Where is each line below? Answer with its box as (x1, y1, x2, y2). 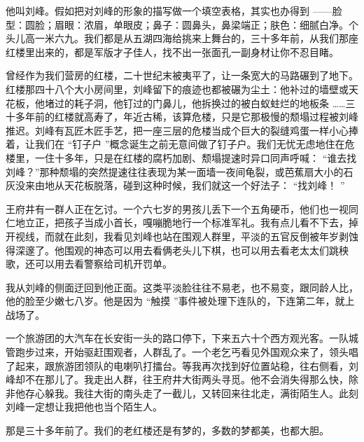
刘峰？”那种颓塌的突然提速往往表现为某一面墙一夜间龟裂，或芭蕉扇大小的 (6, 164, 344, 179)
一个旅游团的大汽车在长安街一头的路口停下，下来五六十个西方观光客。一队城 (6, 331, 358, 345)
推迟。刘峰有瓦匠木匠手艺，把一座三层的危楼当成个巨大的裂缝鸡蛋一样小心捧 (6, 123, 358, 137)
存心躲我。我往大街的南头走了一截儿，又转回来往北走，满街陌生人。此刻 (24, 385, 358, 400)
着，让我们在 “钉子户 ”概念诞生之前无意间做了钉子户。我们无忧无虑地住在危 (6, 137, 355, 151)
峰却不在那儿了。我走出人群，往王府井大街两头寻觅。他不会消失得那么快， (6, 372, 349, 387)
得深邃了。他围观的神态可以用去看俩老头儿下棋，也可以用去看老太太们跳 (6, 242, 339, 257)
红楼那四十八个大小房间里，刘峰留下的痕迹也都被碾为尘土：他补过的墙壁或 (6, 81, 349, 96)
